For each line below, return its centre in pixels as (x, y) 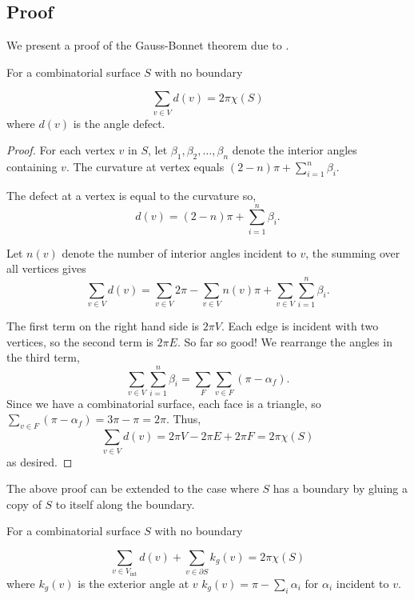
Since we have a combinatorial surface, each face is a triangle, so (164, 403)
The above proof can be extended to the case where (133, 488)
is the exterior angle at (133, 583)
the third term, (43, 357)
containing (32, 167)
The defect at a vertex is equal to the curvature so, (131, 195)
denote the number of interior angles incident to (179, 252)
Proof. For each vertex (61, 150)
